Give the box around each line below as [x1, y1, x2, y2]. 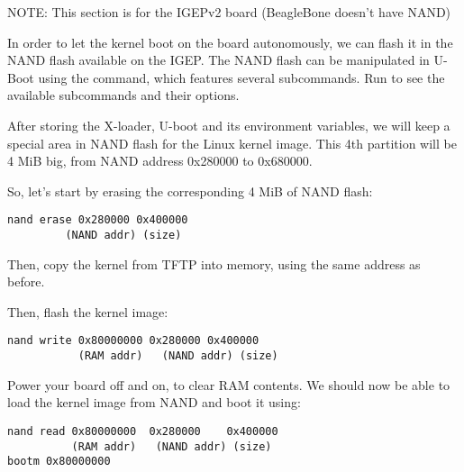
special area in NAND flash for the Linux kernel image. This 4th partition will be [7, 133, 457, 152]
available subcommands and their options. [7, 86, 240, 104]
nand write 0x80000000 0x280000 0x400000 [7, 334, 259, 348]
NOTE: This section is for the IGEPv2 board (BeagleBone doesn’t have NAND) [7, 3, 451, 21]
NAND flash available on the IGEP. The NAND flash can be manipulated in [7, 50, 430, 69]
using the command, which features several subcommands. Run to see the [38, 68, 445, 86]
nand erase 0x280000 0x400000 [7, 213, 188, 227]
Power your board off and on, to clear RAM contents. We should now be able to [7, 375, 450, 394]
